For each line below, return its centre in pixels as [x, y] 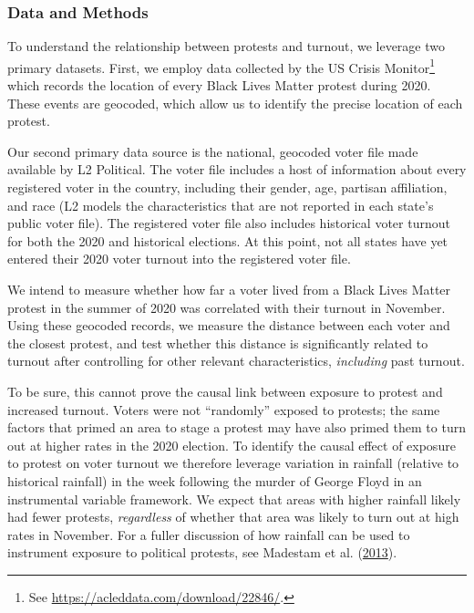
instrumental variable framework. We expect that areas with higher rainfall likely [234, 499]
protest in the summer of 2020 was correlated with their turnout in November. [227, 307]
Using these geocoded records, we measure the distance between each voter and [229, 325]
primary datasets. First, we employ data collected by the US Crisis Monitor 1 [221, 66]
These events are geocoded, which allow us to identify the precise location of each [235, 103]
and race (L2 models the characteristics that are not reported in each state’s [221, 205]
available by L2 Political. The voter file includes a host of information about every [237, 169]
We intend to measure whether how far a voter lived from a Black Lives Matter [229, 289]
